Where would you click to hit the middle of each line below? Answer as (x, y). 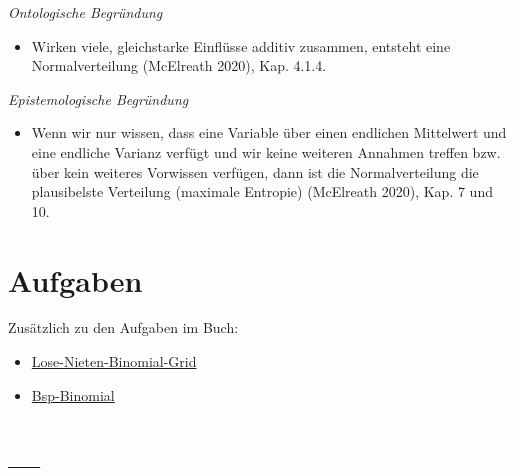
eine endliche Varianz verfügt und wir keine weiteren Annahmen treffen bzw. (266, 151)
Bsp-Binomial (73, 394)
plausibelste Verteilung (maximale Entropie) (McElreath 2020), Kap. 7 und (262, 191)
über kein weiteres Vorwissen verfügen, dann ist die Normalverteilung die (255, 171)
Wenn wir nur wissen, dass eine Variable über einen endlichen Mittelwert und (269, 132)
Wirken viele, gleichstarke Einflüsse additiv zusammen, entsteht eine (241, 45)
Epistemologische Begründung (98, 98)
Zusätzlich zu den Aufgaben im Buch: (123, 327)
